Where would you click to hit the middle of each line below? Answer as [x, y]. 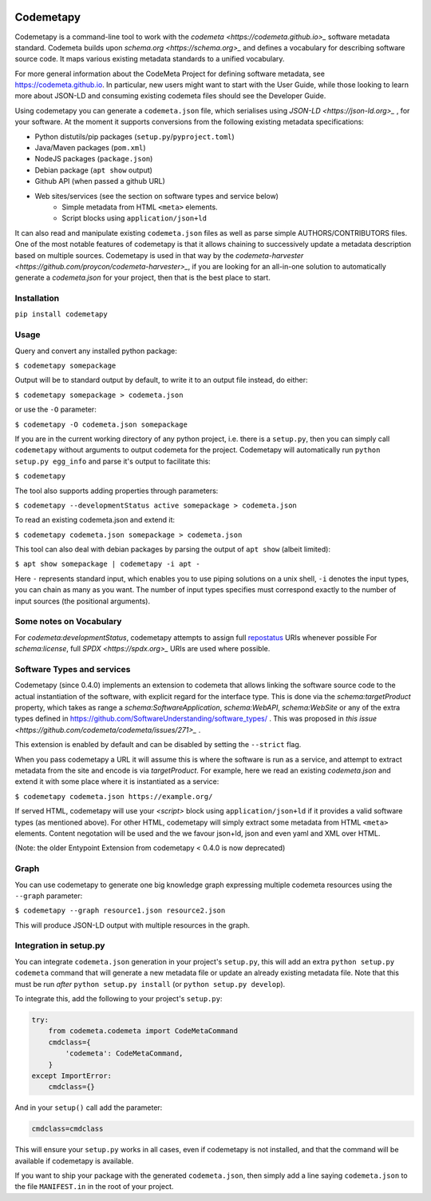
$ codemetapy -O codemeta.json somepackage [101, 424]
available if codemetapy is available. [74, 1161]
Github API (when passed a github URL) [100, 181]
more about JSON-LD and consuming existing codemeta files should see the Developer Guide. [170, 96]
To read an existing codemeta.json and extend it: [95, 520]
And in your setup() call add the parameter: [89, 1108]
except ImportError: [71, 1076]
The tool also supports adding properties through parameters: [117, 491]
